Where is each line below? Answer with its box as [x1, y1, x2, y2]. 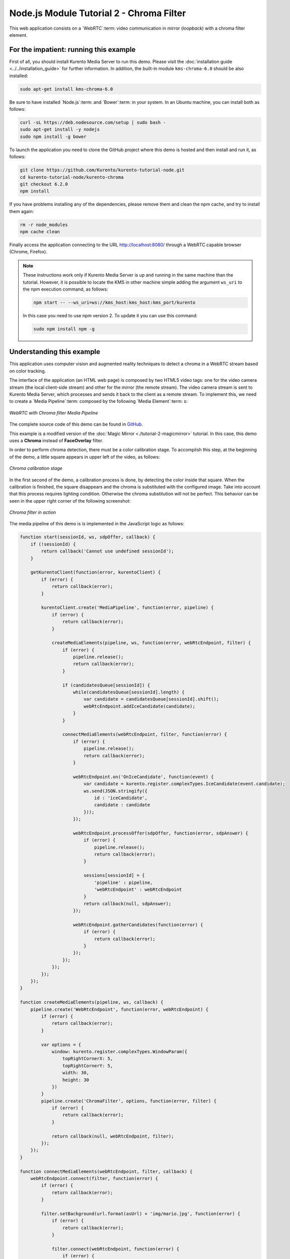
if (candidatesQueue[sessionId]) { [62, 682, 151, 688]
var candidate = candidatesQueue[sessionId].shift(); [83, 696, 219, 702]
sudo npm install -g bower [20, 133, 87, 139]
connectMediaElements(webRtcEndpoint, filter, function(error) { [62, 732, 228, 737]
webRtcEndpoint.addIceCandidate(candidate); [83, 703, 195, 709]
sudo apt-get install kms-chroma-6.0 [20, 86, 113, 92]
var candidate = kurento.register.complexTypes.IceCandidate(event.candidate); [83, 781, 285, 787]
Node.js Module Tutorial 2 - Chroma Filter [9, 8, 186, 19]
